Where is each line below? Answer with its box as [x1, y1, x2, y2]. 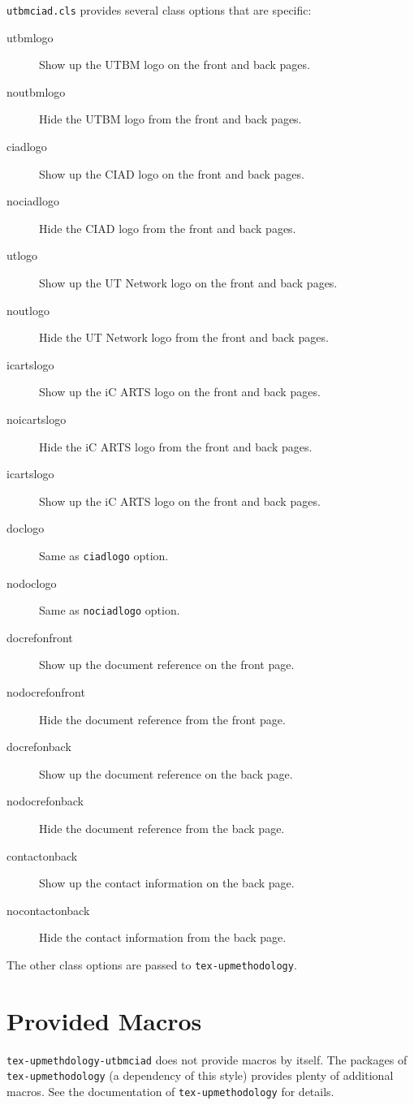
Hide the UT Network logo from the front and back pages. [39, 329, 329, 346]
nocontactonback [6, 901, 90, 918]
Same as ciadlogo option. [39, 546, 169, 563]
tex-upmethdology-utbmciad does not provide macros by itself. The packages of [6, 1051, 408, 1068]
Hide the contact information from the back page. [39, 929, 287, 946]
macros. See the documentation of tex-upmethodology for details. [6, 1083, 334, 1100]
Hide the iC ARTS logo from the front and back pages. [39, 438, 313, 455]
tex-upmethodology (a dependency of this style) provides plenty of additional [6, 1067, 394, 1084]
